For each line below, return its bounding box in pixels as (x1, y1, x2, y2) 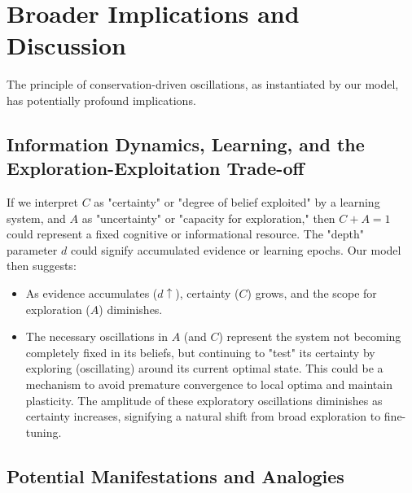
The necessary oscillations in (25, 328, 168, 345)
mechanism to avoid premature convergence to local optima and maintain (25, 376, 392, 393)
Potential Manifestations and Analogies (7, 463, 344, 488)
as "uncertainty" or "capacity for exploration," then (81, 209, 335, 226)
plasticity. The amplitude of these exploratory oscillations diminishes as (25, 391, 383, 408)
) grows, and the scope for (247, 285, 377, 302)
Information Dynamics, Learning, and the (7, 131, 365, 156)
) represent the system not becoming (218, 328, 401, 345)
